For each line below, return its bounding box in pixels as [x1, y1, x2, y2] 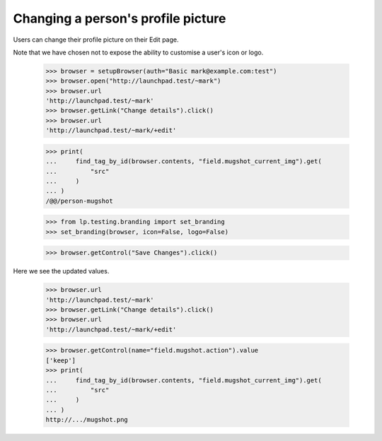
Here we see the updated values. [13, 267, 110, 276]
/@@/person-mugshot [45, 196, 113, 205]
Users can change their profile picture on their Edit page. [13, 35, 179, 44]
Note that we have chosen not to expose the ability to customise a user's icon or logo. [13, 48, 264, 57]
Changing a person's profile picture [13, 11, 226, 26]
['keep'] [45, 356, 76, 364]
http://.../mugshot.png [45, 416, 129, 424]
